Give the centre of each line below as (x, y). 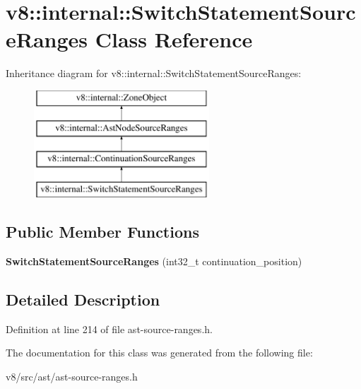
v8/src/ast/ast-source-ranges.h (72, 376)
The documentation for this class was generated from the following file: (159, 353)
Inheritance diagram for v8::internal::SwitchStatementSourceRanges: (154, 73)
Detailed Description (83, 299)
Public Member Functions (102, 232)
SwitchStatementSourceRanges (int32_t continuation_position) (154, 261)
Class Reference (174, 39)
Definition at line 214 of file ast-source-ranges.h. (109, 329)
